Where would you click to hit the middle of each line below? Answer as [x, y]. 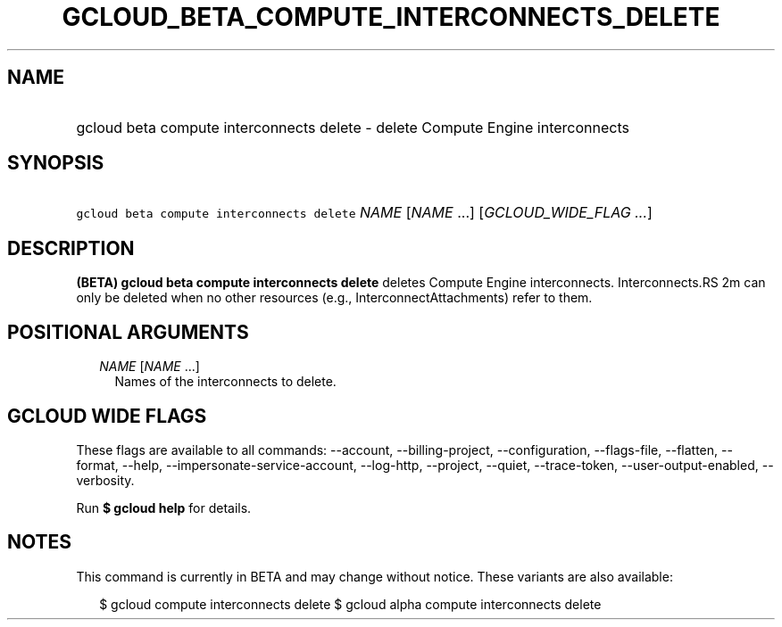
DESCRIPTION [71, 248]
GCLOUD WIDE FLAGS [107, 416]
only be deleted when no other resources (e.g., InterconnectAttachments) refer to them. [334, 298]
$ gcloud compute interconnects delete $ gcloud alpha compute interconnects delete [350, 604]
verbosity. [105, 480]
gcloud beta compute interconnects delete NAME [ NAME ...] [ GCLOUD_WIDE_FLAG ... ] [364, 213]
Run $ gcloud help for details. [164, 507]
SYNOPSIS [56, 163]
